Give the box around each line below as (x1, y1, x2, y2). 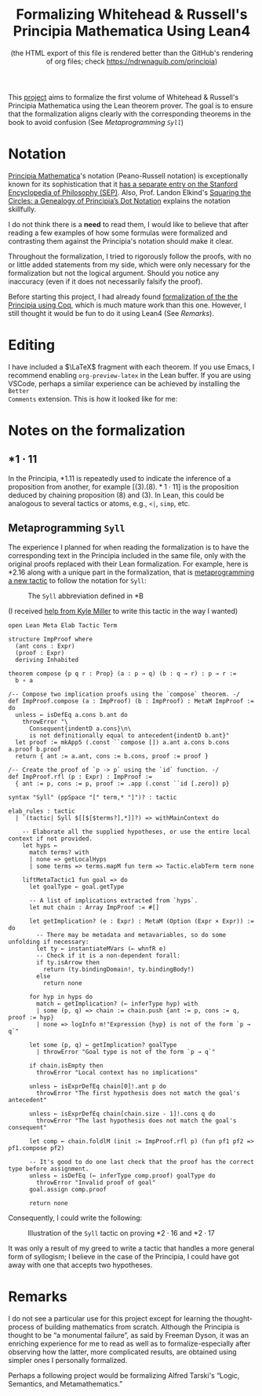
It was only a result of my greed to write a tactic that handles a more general (8, 1244, 255, 1253)
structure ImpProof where (8, 635, 93, 643)
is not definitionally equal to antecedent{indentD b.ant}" (28, 731, 230, 740)
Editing (8, 336, 56, 355)
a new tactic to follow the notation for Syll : (8, 575, 147, 585)
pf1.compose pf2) (8, 1144, 65, 1152)
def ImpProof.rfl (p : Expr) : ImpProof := (8, 773, 153, 781)
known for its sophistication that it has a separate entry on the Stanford (8, 179, 238, 189)
